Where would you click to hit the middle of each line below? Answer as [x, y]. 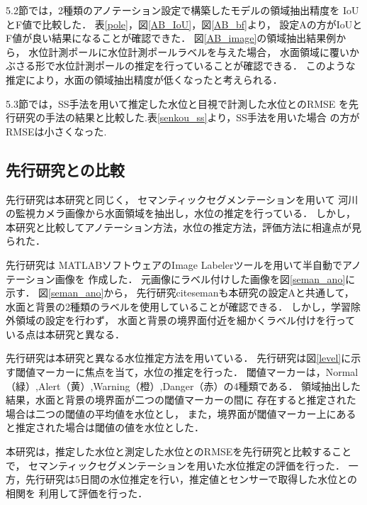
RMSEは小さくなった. [56, 131]
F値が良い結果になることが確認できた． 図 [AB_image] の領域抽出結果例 [171, 38]
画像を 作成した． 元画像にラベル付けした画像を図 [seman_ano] [200, 278]
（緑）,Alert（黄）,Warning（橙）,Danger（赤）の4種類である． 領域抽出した [183, 385]
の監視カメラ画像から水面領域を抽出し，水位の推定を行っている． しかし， [181, 213]
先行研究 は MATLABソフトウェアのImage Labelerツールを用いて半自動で [174, 264]
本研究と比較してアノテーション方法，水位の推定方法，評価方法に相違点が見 [184, 227]
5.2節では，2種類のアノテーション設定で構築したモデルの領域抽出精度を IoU [182, 10]
